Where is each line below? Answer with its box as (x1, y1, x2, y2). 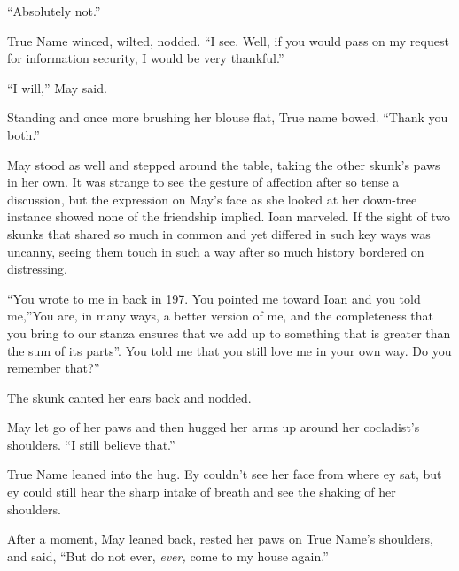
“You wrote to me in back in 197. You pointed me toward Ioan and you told (7, 289, 421, 307)
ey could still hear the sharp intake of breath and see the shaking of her (7, 482, 396, 501)
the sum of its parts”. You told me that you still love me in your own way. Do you (7, 341, 452, 359)
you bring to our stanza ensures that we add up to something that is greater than (7, 323, 451, 342)
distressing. (7, 259, 67, 278)
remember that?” (7, 359, 100, 377)
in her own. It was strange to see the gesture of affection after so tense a (7, 173, 400, 191)
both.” (7, 125, 40, 143)
